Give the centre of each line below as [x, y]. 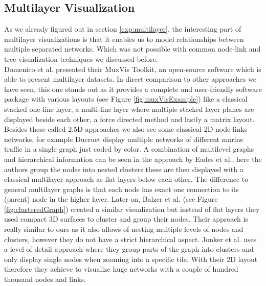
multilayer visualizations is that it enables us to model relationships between [124, 39]
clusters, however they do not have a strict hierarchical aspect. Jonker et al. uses [130, 239]
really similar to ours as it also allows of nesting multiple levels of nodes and [124, 229]
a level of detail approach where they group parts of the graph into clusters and [129, 249]
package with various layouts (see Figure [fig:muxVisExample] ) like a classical [126, 99]
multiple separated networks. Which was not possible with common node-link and [132, 49]
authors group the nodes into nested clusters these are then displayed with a [124, 169]
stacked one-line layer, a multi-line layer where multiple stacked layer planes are [129, 109]
